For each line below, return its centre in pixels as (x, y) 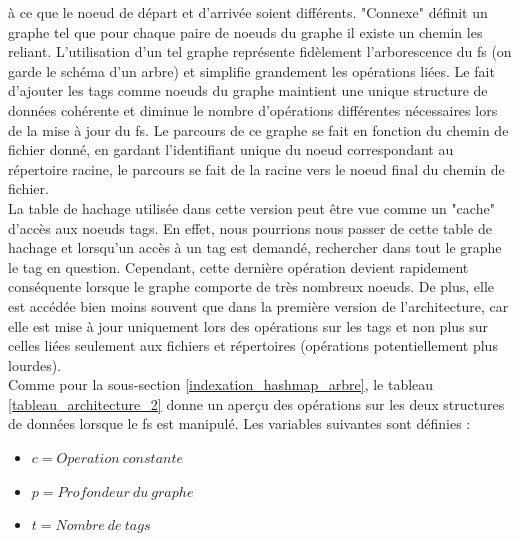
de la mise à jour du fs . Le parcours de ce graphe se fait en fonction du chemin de (258, 129)
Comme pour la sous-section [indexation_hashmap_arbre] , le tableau (221, 384)
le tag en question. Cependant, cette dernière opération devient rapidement (238, 266)
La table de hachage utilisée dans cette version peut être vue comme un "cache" (251, 207)
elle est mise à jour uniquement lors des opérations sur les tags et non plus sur (248, 325)
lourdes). (35, 364)
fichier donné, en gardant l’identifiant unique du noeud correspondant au (231, 149)
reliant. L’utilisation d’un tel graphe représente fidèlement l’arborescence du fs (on (260, 51)
